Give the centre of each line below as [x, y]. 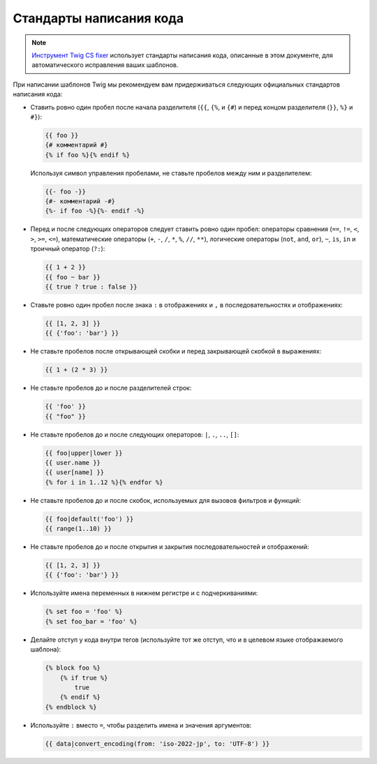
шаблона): [46, 649]
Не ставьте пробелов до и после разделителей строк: [111, 388]
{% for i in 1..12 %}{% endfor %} [104, 482]
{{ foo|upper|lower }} [84, 453]
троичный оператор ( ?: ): [68, 249]
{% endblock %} [71, 707]
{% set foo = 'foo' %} [84, 612]
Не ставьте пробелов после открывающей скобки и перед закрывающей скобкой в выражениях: [176, 351]
